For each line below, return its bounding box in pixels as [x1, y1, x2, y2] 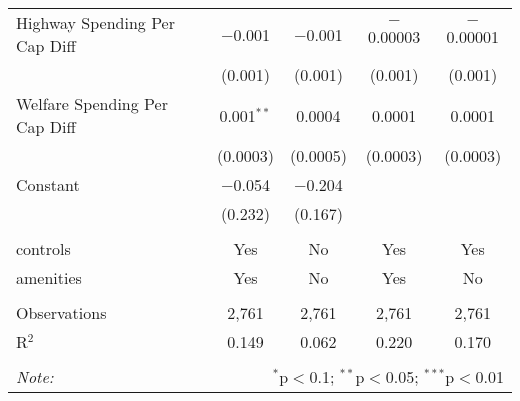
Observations [16, 301, 107, 324]
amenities [16, 266, 82, 289]
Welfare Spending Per [16, 92, 168, 115]
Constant [16, 173, 80, 196]
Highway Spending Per [16, 11, 175, 34]
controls [16, 237, 71, 260]
